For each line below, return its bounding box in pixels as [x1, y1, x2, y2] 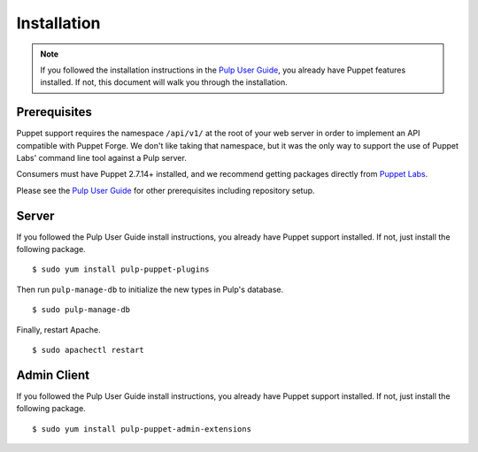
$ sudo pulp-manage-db [32, 305, 131, 315]
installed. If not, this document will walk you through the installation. [40, 77, 288, 88]
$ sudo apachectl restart [32, 345, 145, 356]
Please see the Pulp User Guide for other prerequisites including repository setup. [16, 185, 315, 195]
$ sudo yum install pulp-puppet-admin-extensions [32, 424, 252, 433]
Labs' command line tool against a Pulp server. [16, 153, 188, 164]
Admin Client [16, 367, 90, 382]
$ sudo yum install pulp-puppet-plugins [32, 264, 210, 274]
